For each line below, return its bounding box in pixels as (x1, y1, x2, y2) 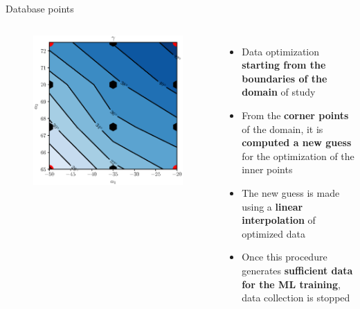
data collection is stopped (242, 290, 350, 305)
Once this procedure (242, 249, 327, 264)
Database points (6, 1, 74, 15)
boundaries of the (242, 71, 327, 85)
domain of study (242, 85, 316, 99)
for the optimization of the (242, 148, 354, 163)
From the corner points (242, 107, 349, 122)
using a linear (242, 199, 303, 213)
